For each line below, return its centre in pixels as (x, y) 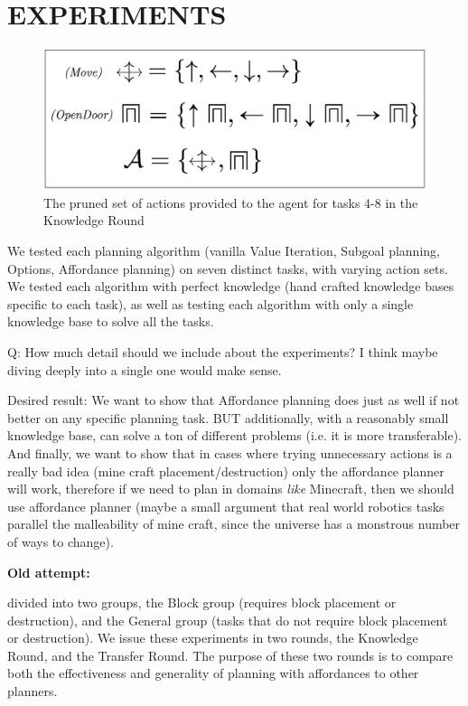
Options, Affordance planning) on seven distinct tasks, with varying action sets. (228, 268)
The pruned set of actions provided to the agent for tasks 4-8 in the (231, 202)
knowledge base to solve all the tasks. (111, 321)
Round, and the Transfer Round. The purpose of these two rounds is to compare (230, 655)
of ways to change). (61, 541)
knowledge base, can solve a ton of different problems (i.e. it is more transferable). (234, 435)
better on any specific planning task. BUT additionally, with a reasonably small (228, 417)
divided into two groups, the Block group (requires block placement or (202, 602)
